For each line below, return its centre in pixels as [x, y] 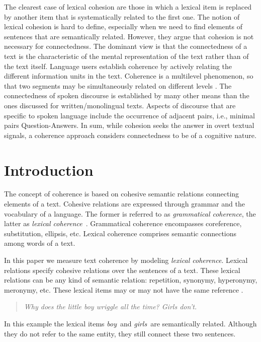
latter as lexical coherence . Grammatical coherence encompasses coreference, [123, 223]
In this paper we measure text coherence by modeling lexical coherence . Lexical [126, 260]
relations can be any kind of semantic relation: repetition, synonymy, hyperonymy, [131, 280]
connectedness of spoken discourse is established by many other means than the [127, 95]
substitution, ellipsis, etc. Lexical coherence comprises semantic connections [120, 233]
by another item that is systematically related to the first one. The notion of [122, 16]
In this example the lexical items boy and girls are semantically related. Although [130, 323]
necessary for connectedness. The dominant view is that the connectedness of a [126, 46]
